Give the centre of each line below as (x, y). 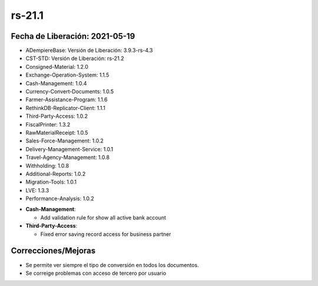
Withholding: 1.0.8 (47, 165)
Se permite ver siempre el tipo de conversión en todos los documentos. (112, 265)
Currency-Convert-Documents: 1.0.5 (70, 92)
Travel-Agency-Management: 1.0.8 (68, 157)
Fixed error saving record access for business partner (106, 234)
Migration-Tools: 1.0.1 (51, 182)
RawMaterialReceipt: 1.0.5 (57, 132)
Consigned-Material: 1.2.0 (57, 66)
